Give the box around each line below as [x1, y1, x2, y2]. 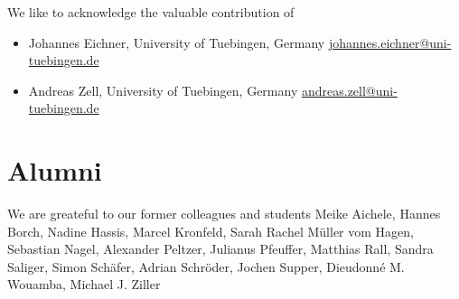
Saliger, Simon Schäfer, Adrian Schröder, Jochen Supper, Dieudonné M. [7, 257, 405, 276]
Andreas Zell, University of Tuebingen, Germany [28, 80, 298, 99]
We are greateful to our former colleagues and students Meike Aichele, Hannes [7, 204, 441, 223]
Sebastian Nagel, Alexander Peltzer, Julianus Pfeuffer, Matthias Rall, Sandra [7, 239, 434, 258]
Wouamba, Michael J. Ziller [7, 275, 161, 294]
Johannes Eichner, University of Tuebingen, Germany [28, 33, 325, 51]
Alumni [7, 152, 102, 189]
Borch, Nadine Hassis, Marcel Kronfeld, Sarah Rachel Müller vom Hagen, [7, 221, 414, 240]
